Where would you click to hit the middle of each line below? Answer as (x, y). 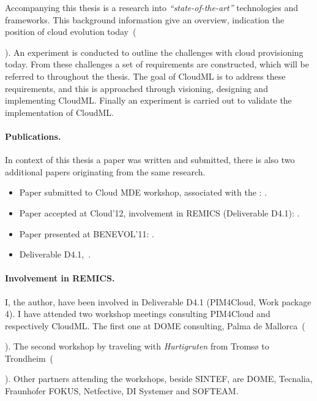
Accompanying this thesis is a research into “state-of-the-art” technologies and (152, 7)
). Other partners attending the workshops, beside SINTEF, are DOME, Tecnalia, (159, 379)
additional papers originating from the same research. (105, 171)
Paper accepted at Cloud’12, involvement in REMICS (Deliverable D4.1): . (159, 212)
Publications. (33, 136)
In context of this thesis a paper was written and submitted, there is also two (150, 160)
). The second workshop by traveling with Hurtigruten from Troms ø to (137, 346)
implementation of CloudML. (59, 112)
